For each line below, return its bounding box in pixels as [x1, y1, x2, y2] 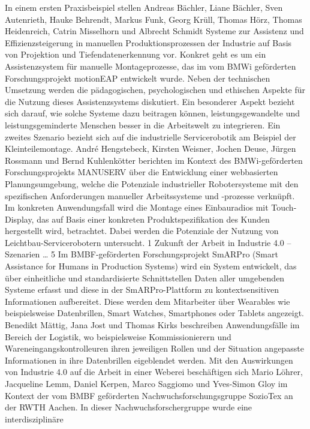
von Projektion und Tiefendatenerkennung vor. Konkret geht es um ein [5, 48, 266, 61]
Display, [5, 212, 34, 225]
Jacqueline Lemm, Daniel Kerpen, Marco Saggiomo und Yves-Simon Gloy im [5, 377, 288, 389]
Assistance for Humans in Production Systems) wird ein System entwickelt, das [5, 260, 297, 272]
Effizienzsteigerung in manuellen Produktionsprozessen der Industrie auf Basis [5, 36, 292, 49]
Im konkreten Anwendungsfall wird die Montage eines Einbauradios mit [5, 201, 269, 214]
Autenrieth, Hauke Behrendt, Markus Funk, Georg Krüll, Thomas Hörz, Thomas [5, 13, 302, 25]
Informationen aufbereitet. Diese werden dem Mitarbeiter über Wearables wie [5, 295, 290, 307]
